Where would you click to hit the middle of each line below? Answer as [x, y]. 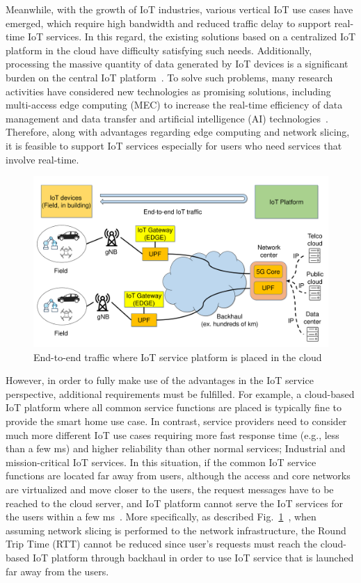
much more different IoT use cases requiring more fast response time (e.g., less [173, 434]
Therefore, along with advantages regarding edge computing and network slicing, [178, 132]
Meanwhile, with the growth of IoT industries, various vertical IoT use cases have [179, 9]
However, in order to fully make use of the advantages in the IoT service [160, 380]
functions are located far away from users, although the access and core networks [178, 476]
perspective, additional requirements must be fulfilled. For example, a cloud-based [180, 393]
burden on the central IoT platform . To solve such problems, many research [169, 77]
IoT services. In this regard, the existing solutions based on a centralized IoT [192, 37]
